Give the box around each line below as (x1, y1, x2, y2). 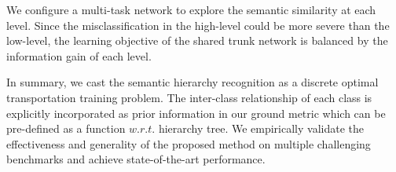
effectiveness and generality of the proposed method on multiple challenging (6, 135, 371, 152)
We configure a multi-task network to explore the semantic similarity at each (6, 2, 376, 17)
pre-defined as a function (6, 120, 126, 137)
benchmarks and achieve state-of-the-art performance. (6, 151, 266, 167)
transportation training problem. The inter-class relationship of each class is (6, 89, 372, 105)
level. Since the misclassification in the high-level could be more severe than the (6, 16, 390, 33)
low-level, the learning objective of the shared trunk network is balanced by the (6, 32, 388, 49)
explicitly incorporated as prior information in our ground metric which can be (6, 104, 386, 121)
